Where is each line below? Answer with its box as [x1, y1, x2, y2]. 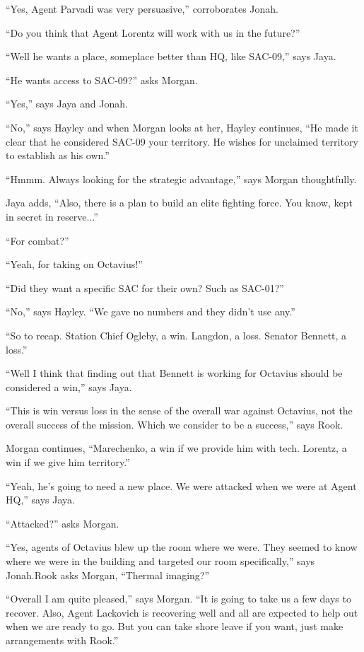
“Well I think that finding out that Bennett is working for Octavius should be [6, 366, 343, 380]
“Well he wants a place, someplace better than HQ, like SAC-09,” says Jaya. [6, 49, 336, 64]
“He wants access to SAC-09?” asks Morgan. [6, 72, 198, 87]
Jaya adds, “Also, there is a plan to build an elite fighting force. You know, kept [6, 195, 353, 210]
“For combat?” [6, 233, 69, 248]
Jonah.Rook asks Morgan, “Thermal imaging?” [6, 567, 210, 582]
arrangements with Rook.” [6, 633, 119, 647]
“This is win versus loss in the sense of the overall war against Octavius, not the [6, 403, 353, 418]
